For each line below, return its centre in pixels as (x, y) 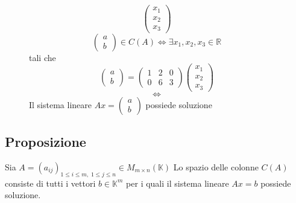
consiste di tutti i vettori (50, 183)
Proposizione (46, 142)
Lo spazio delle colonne (216, 166)
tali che (43, 57)
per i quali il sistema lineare (178, 183)
